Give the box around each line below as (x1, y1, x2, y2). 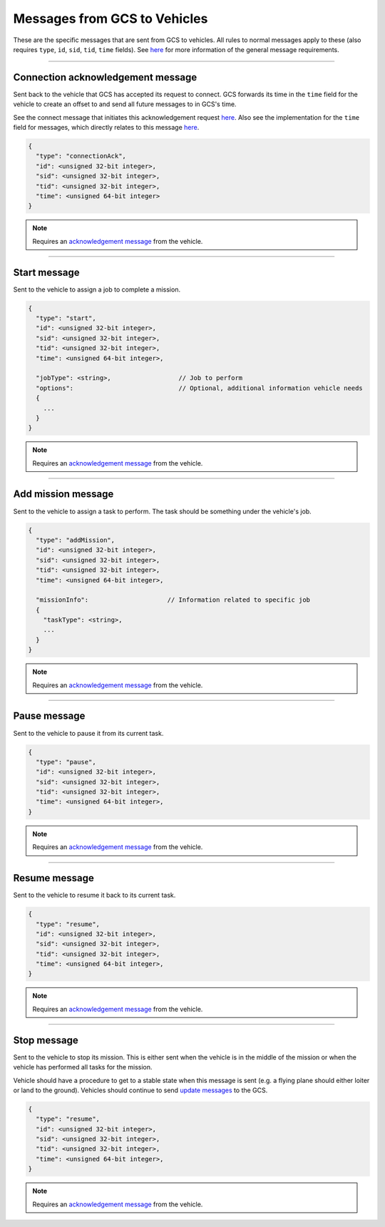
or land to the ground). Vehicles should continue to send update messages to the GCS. (13, 1086, 268, 1094)
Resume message (13, 872, 94, 884)
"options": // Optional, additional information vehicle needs (36, 384, 363, 392)
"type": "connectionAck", (36, 152, 126, 160)
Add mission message (13, 488, 114, 500)
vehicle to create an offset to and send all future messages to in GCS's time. (13, 100, 237, 108)
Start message (13, 266, 80, 278)
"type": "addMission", (36, 535, 115, 544)
